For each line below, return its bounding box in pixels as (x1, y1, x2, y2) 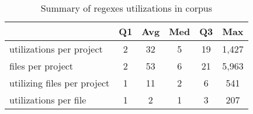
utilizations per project (9, 42, 103, 56)
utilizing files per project (9, 76, 110, 89)
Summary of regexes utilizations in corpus (40, 1, 213, 15)
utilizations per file (9, 93, 86, 106)
